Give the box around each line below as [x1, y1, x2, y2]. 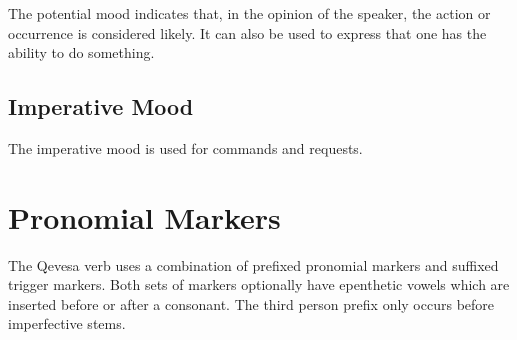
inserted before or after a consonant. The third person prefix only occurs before [8, 293, 495, 314]
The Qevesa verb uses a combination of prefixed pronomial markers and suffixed [8, 254, 499, 275]
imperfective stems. [8, 313, 126, 334]
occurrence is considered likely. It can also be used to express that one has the [8, 22, 487, 43]
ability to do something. [8, 42, 155, 63]
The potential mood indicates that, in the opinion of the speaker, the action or [8, 3, 491, 23]
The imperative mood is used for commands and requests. [8, 137, 363, 158]
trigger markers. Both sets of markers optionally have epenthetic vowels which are [8, 274, 510, 295]
